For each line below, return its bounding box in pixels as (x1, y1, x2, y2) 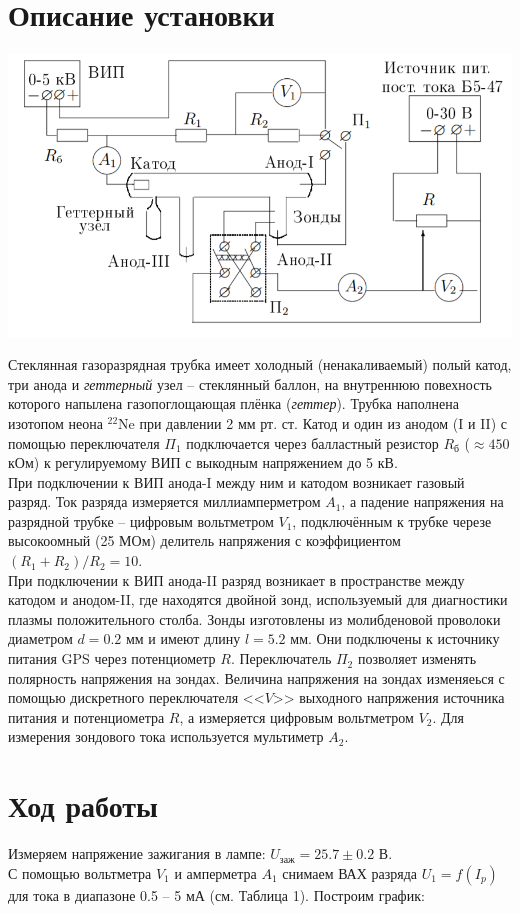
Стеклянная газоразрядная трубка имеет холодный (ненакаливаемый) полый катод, (8, 354, 512, 375)
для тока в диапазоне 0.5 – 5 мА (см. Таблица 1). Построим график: (8, 884, 425, 905)
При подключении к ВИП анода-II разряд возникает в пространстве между (8, 569, 465, 590)
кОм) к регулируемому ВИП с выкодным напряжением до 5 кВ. (8, 452, 398, 473)
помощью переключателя (8, 432, 160, 453)
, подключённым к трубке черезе (292, 510, 492, 531)
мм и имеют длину (125, 628, 241, 649)
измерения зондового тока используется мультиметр (8, 726, 324, 747)
